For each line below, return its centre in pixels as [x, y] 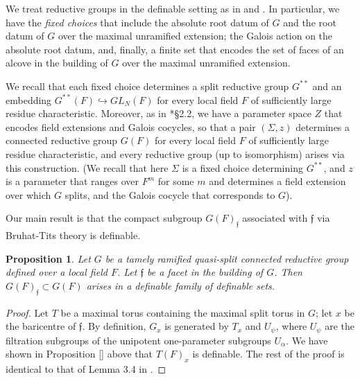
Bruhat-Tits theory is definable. [73, 235]
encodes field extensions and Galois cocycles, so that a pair [131, 126]
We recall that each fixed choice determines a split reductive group [147, 86]
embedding [29, 99]
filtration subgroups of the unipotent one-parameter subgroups [138, 340]
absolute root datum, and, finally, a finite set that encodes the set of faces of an [175, 49]
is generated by [197, 326]
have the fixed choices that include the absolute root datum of [137, 22]
